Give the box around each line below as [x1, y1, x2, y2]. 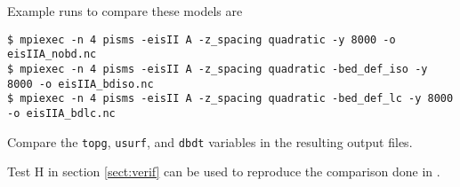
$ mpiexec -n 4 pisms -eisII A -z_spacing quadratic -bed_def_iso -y [7, 62, 428, 75]
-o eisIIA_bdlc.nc [7, 106, 116, 120]
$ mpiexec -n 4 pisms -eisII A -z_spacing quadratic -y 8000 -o [7, 33, 396, 46]
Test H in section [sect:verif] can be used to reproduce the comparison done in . [7, 162, 440, 181]
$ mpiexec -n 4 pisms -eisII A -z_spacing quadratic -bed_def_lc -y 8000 [7, 92, 454, 105]
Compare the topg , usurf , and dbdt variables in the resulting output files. [7, 132, 413, 151]
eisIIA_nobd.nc [7, 48, 97, 61]
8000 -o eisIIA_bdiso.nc [7, 77, 154, 90]
